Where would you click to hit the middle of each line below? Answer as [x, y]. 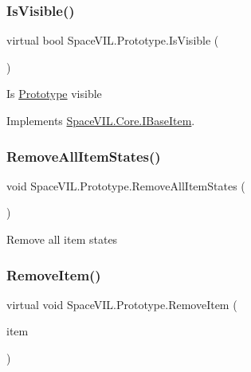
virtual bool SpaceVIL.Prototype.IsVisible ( [113, 40]
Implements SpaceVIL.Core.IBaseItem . [101, 120]
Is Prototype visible [54, 94]
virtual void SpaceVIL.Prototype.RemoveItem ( [122, 304]
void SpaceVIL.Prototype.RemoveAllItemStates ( [126, 185]
